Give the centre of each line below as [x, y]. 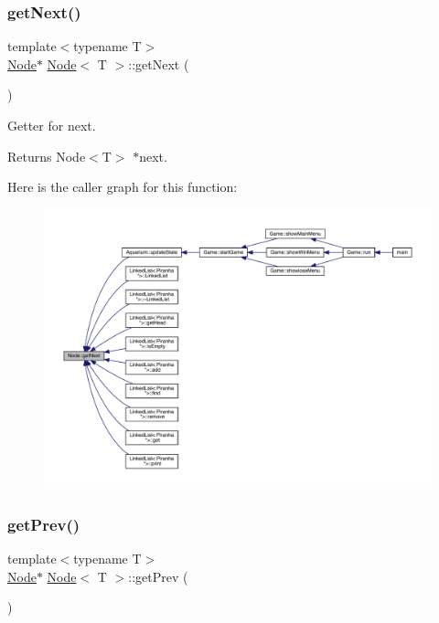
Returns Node [47, 156]
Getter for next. [52, 125]
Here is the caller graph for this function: [123, 187]
